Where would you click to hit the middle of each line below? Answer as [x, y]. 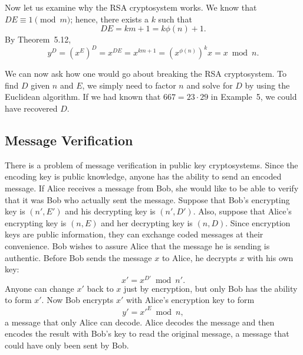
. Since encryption [258, 222]
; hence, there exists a [109, 19]
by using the [267, 85]
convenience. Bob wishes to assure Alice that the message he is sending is [137, 246]
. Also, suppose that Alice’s [242, 211]
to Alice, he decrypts [199, 257]
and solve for [210, 85]
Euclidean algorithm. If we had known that [83, 97]
